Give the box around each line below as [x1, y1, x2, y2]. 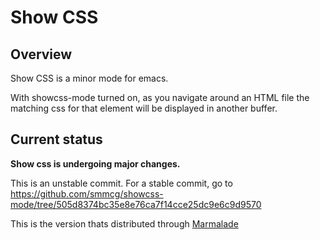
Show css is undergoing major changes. [10, 157, 181, 170]
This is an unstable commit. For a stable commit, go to [10, 177, 233, 189]
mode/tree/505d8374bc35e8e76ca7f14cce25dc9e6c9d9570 [10, 198, 262, 210]
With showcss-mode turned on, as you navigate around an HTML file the [10, 92, 310, 103]
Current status [10, 131, 103, 148]
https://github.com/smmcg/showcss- [10, 187, 164, 200]
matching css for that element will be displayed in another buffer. [10, 102, 278, 114]
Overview [10, 46, 73, 63]
